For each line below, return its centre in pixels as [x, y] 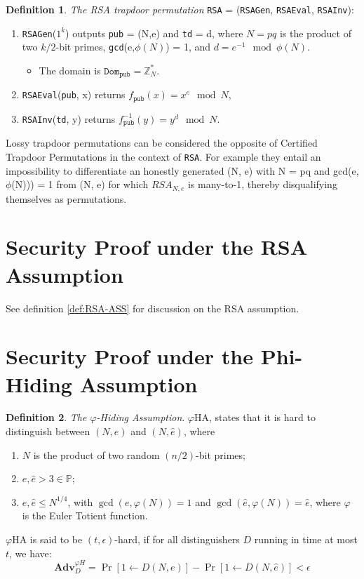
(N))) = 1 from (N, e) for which [80, 184]
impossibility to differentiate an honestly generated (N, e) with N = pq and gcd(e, [182, 170]
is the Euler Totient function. [85, 515]
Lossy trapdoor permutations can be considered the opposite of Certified [162, 143]
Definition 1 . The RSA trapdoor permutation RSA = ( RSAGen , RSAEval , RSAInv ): [180, 9]
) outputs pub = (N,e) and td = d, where [154, 33]
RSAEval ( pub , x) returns [74, 94]
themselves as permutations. [66, 198]
